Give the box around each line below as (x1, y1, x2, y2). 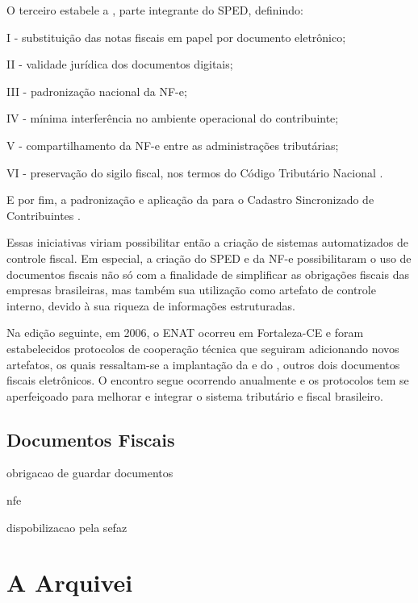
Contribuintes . (6, 206, 81, 223)
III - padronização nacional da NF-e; (6, 82, 187, 99)
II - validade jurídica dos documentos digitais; (6, 56, 233, 73)
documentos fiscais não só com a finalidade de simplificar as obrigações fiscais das (6, 265, 409, 282)
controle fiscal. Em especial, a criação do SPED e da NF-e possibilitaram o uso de (6, 249, 412, 266)
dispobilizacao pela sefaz (6, 518, 127, 535)
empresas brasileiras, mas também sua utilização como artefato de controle (6, 281, 376, 298)
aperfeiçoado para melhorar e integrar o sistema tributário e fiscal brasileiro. (6, 387, 383, 404)
